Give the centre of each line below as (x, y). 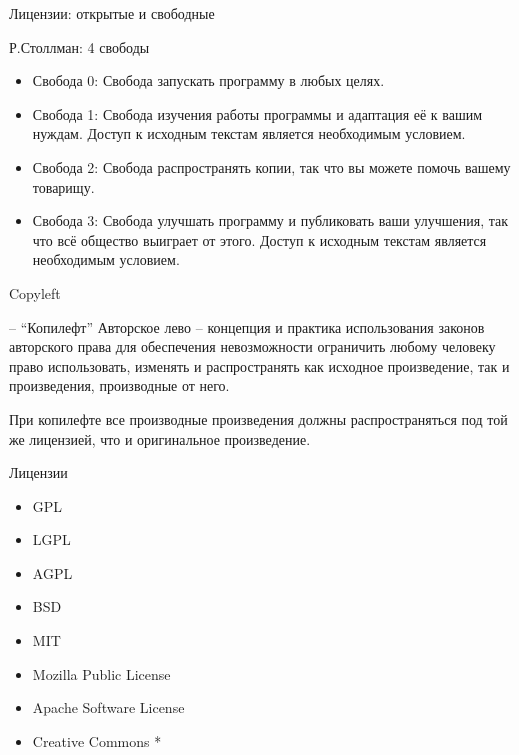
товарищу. (63, 186)
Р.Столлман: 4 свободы (79, 46)
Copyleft (35, 292)
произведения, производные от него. (119, 385)
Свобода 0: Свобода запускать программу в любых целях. (208, 80)
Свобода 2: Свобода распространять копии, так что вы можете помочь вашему (271, 166)
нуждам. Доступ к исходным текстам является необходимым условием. (249, 133)
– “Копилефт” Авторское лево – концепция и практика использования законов (247, 326)
